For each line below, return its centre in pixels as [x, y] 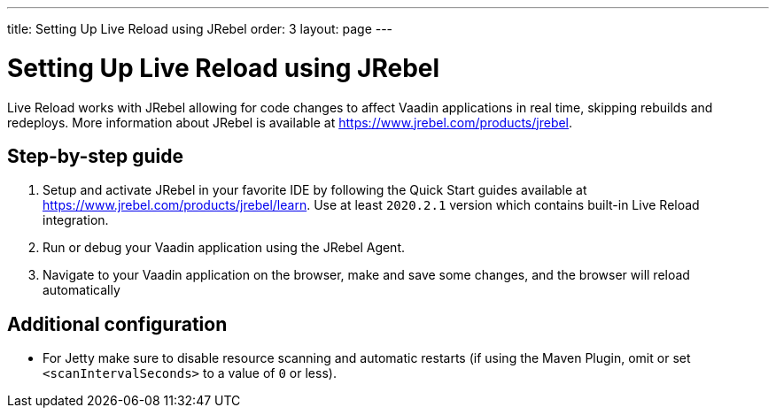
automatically [81, 290]
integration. [76, 220]
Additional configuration [117, 324]
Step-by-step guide [96, 156]
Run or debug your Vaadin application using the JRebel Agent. [224, 248]
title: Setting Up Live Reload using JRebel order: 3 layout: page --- [200, 29]
